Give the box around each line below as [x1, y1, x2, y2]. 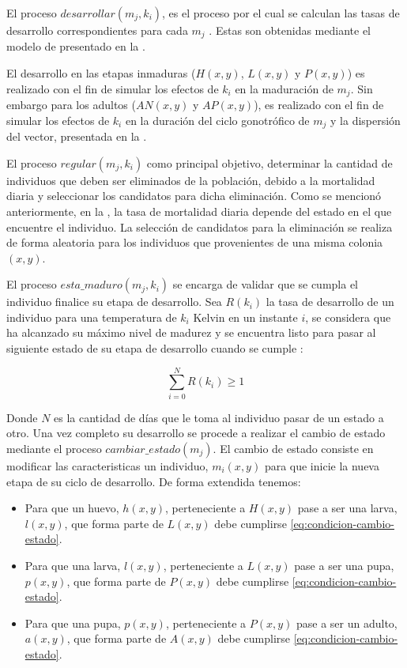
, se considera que [305, 308, 391, 325]
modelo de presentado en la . [6, 38, 145, 55]
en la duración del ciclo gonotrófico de [125, 111, 310, 128]
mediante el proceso [6, 440, 102, 456]
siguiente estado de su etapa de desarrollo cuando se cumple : [6, 340, 303, 357]
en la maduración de [235, 80, 334, 96]
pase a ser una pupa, [294, 557, 394, 573]
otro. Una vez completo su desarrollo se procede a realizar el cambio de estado [6, 425, 386, 441]
